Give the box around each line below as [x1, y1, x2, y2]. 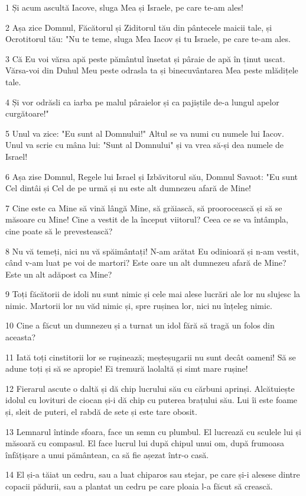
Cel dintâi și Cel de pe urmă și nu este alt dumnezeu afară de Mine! [5, 182, 251, 194]
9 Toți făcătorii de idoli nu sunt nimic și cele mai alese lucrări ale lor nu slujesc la [5, 288, 301, 300]
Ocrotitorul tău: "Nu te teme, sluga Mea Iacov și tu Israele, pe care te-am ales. [5, 33, 291, 45]
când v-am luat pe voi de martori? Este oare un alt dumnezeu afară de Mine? [5, 256, 287, 269]
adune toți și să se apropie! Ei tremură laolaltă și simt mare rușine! [5, 362, 248, 375]
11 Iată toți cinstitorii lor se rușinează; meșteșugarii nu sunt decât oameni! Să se [5, 350, 296, 363]
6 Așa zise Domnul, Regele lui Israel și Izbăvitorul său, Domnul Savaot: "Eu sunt [5, 170, 298, 182]
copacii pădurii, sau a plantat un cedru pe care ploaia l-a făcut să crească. [5, 480, 273, 492]
